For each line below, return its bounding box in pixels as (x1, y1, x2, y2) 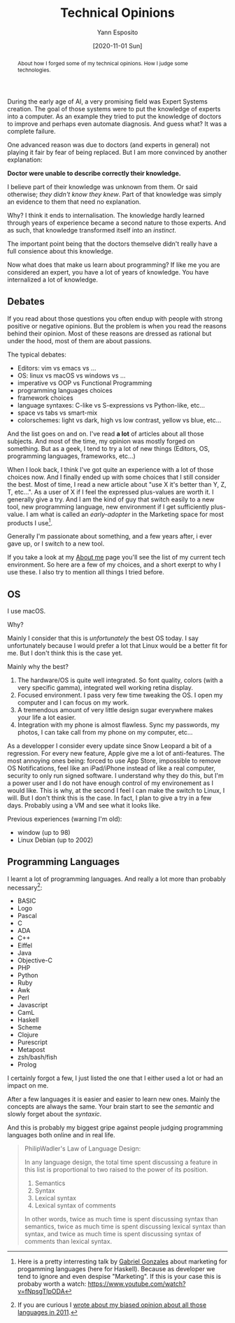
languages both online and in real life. (7, 1131, 115, 1140)
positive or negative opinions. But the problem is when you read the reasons (7, 321, 227, 330)
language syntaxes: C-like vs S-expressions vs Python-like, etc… (17, 401, 205, 409)
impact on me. (7, 1081, 49, 1090)
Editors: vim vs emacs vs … (17, 363, 97, 372)
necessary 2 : (7, 882, 43, 892)
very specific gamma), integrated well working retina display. (17, 684, 194, 692)
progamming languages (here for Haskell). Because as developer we (17, 1265, 215, 1273)
